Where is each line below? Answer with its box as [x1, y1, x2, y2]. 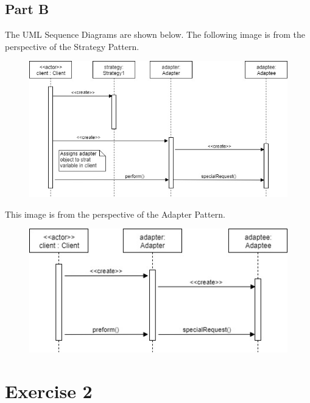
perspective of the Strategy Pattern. [5, 40, 139, 52]
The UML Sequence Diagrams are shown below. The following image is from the [5, 28, 306, 41]
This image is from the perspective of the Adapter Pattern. [5, 207, 225, 220]
